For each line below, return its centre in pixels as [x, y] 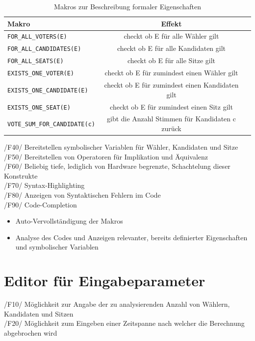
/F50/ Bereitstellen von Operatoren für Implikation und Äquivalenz [106, 156]
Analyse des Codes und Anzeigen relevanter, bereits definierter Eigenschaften [131, 237]
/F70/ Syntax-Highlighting [44, 185]
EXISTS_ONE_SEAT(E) [39, 107]
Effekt [171, 23]
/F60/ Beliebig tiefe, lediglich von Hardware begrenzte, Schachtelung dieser [117, 166]
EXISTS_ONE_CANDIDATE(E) [48, 90]
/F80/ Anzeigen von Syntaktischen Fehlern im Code [82, 195]
